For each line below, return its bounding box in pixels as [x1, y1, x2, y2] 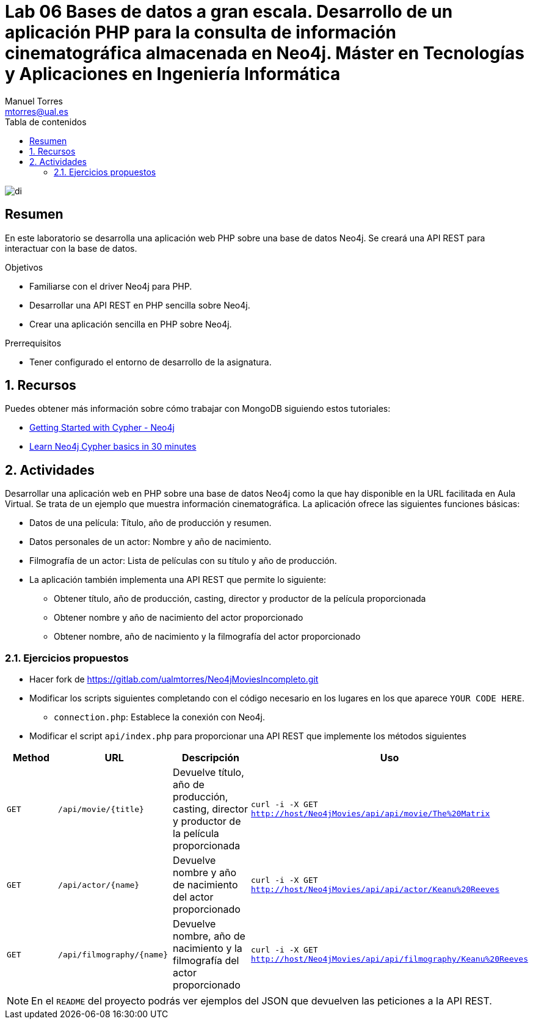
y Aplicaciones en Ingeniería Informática [5, 64, 341, 84]
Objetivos [5, 261, 43, 272]
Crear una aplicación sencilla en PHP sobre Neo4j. [29, 318, 232, 329]
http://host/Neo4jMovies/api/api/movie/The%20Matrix [251, 809, 490, 819]
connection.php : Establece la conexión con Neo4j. [54, 712, 266, 723]
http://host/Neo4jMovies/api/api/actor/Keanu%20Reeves [251, 885, 500, 894]
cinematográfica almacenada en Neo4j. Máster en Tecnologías [5, 43, 525, 64]
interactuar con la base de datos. [5, 243, 137, 254]
